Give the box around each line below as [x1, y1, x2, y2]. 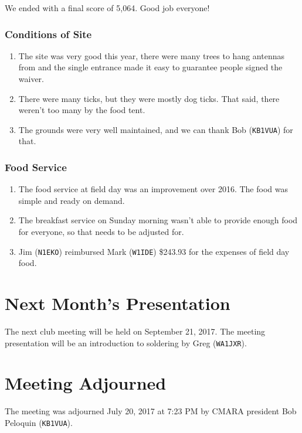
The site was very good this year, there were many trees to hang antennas [18, 49, 284, 62]
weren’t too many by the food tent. [18, 104, 145, 116]
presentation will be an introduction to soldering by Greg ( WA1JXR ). [5, 336, 247, 349]
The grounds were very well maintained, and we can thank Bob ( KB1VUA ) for [18, 123, 293, 135]
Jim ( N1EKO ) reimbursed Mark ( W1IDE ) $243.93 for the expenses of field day [18, 245, 290, 257]
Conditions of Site [5, 26, 92, 41]
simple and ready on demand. [18, 194, 125, 206]
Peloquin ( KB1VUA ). [5, 416, 73, 428]
